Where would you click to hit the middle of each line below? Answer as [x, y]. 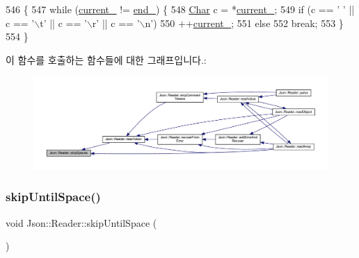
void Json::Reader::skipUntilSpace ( [81, 222]
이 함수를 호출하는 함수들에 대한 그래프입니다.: [106, 59]
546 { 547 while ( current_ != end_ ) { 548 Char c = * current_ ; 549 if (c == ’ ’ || [180, 9]
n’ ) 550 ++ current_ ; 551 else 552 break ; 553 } [244, 23]
